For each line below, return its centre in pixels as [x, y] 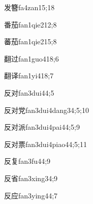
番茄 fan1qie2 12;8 [30, 24]
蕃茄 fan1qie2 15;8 [30, 41]
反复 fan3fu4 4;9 [27, 161]
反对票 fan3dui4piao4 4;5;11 [46, 144]
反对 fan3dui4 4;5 [29, 92]
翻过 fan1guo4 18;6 [32, 58]
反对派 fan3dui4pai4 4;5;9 [42, 127]
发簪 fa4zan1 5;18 [29, 7]
